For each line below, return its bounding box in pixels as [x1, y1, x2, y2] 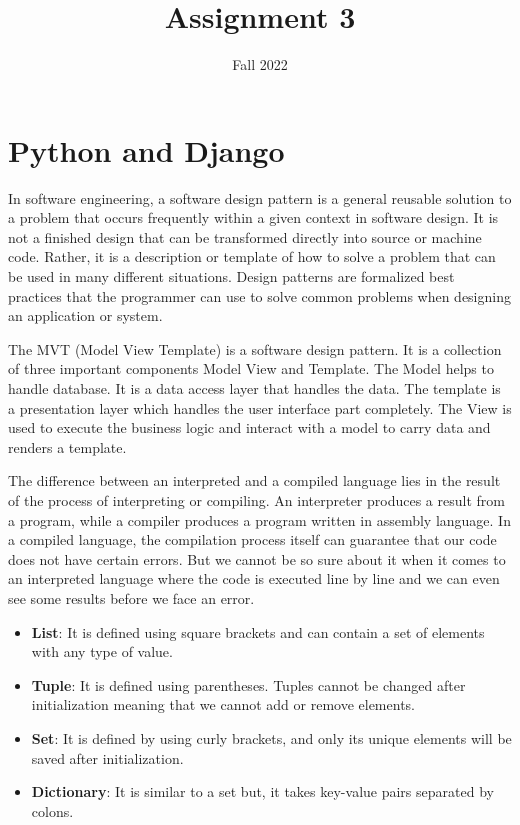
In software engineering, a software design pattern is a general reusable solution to [8, 187, 512, 208]
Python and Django [8, 129, 285, 170]
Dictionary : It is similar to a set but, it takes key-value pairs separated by [31, 781, 494, 802]
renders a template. [8, 436, 127, 457]
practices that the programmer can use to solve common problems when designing [8, 285, 511, 306]
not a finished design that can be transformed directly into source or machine [8, 226, 482, 247]
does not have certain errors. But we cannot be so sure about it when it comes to [8, 548, 506, 569]
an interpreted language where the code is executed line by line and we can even [8, 568, 500, 589]
